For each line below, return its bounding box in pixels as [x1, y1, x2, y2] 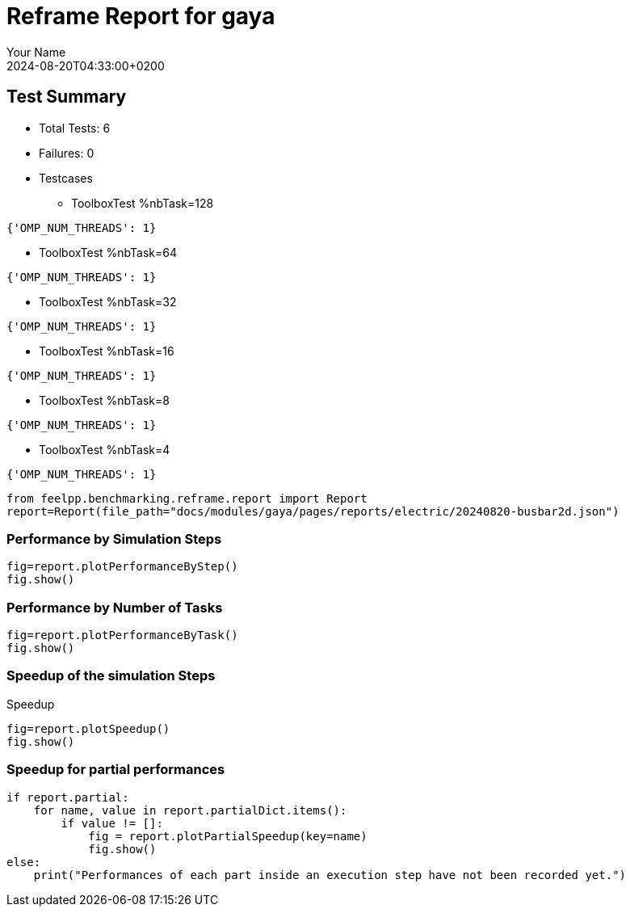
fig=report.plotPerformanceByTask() [6, 629, 238, 642]
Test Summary [6, 86, 127, 107]
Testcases [39, 170, 93, 185]
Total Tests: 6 [39, 120, 111, 135]
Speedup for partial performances [6, 761, 225, 778]
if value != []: [61, 816, 163, 830]
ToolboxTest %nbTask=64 [39, 245, 177, 259]
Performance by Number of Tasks [6, 599, 223, 616]
